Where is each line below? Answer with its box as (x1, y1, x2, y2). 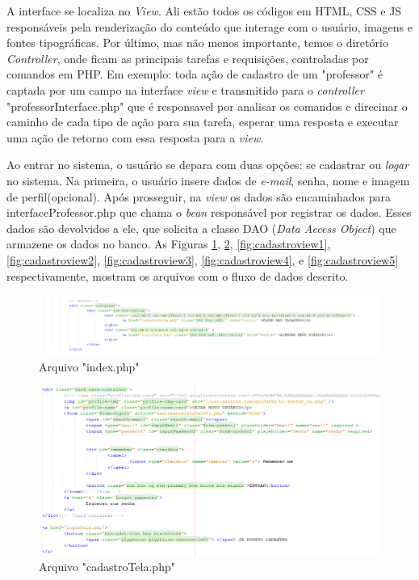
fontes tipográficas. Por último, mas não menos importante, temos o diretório (6, 34, 388, 51)
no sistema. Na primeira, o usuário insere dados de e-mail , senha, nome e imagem (6, 171, 410, 188)
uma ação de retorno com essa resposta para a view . (6, 129, 264, 146)
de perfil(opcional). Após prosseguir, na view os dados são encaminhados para (6, 188, 391, 205)
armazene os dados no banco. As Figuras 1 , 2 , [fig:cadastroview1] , (6, 235, 331, 252)
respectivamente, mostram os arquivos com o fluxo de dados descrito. (6, 267, 349, 284)
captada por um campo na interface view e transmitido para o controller (6, 81, 364, 98)
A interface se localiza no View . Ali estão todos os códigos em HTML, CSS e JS (6, 2, 402, 19)
